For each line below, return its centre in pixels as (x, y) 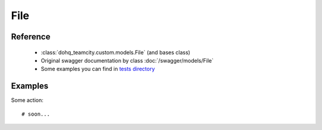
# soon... (36, 114)
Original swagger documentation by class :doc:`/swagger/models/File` (127, 60)
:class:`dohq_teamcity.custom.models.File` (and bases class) (116, 52)
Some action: (27, 100)
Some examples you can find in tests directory (98, 69)
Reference (31, 37)
